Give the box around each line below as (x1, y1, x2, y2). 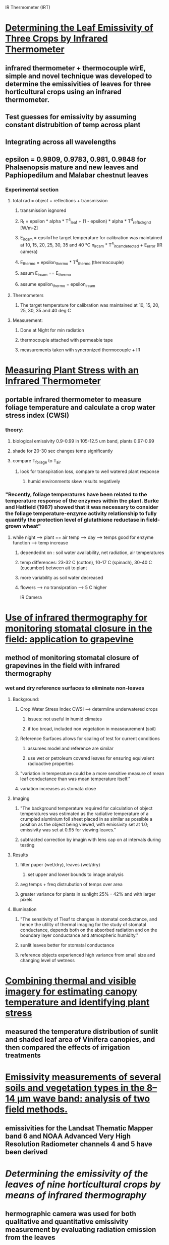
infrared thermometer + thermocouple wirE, (5, 63, 146, 72)
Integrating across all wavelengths (5, 138, 117, 147)
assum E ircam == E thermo (20, 270, 71, 277)
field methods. (5, 1104, 68, 1115)
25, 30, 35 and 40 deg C (20, 307, 71, 313)
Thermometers (12, 292, 44, 298)
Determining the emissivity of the (5, 1168, 148, 1179)
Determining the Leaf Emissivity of (5, 22, 154, 33)
